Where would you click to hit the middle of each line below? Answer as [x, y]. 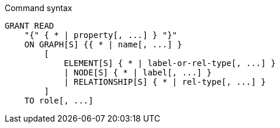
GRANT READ [30, 26]
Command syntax [39, 8]
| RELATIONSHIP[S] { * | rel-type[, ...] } [165, 82]
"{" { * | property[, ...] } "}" [101, 35]
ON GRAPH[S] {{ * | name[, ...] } [103, 44]
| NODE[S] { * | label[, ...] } [138, 72]
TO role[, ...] [59, 101]
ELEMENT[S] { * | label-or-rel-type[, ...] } [170, 63]
